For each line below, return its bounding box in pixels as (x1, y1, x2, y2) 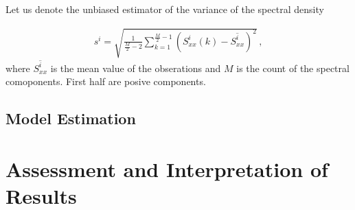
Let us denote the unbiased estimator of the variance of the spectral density (5, 2, 324, 16)
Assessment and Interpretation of (5, 155, 328, 183)
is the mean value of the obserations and (50, 60, 221, 75)
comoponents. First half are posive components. (5, 74, 206, 89)
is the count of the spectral (236, 60, 350, 75)
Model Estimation (5, 108, 136, 129)
